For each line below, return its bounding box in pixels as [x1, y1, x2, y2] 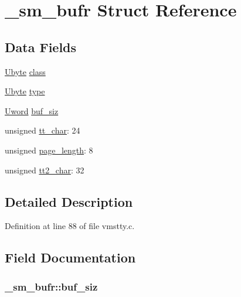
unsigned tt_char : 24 [5, 124, 80, 136]
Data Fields [5, 37, 77, 56]
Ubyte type [5, 85, 45, 97]
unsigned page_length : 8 [5, 144, 93, 156]
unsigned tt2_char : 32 [5, 163, 84, 176]
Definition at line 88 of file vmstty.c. [5, 220, 135, 232]
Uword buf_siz [5, 104, 59, 117]
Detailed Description [5, 192, 133, 210]
